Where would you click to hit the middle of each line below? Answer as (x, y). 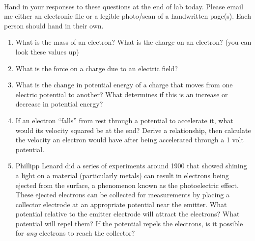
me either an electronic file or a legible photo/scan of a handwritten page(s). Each (127, 16)
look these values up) (47, 51)
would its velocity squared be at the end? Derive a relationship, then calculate (133, 130)
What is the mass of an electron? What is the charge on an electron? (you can (133, 42)
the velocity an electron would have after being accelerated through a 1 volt (129, 140)
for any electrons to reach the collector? (75, 233)
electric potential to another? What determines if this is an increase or (122, 94)
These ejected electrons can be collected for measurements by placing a (122, 195)
